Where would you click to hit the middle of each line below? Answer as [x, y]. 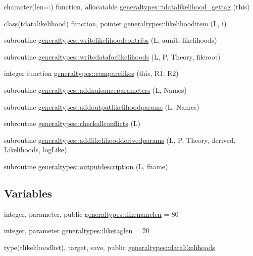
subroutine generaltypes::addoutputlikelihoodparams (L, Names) [102, 106]
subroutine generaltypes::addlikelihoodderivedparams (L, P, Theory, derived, [120, 140]
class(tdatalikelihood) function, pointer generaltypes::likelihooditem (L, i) [115, 23]
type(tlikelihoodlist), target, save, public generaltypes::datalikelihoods [110, 247]
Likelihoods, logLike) [36, 150]
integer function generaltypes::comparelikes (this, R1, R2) [91, 73]
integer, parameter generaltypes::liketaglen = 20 [77, 230]
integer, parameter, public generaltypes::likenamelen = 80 [91, 214]
